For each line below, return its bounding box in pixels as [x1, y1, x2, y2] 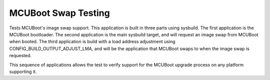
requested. [9, 53, 32, 59]
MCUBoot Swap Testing [9, 7, 110, 18]
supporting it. [9, 69, 37, 75]
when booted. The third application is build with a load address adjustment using [9, 39, 175, 45]
